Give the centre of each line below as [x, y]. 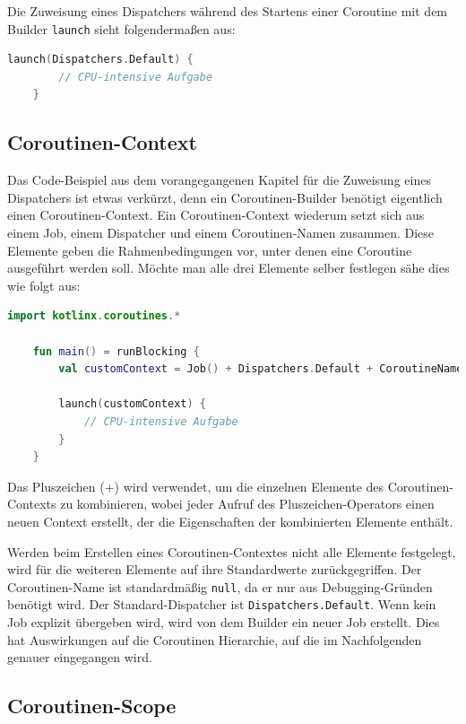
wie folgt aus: [44, 285]
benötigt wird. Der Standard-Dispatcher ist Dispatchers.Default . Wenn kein [222, 604]
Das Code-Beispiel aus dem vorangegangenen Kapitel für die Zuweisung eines [219, 180]
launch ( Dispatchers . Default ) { [100, 60]
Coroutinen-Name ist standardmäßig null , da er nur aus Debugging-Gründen [220, 586]
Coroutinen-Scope [92, 706]
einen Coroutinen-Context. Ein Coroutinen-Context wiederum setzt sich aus [216, 215]
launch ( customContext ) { [132, 404]
